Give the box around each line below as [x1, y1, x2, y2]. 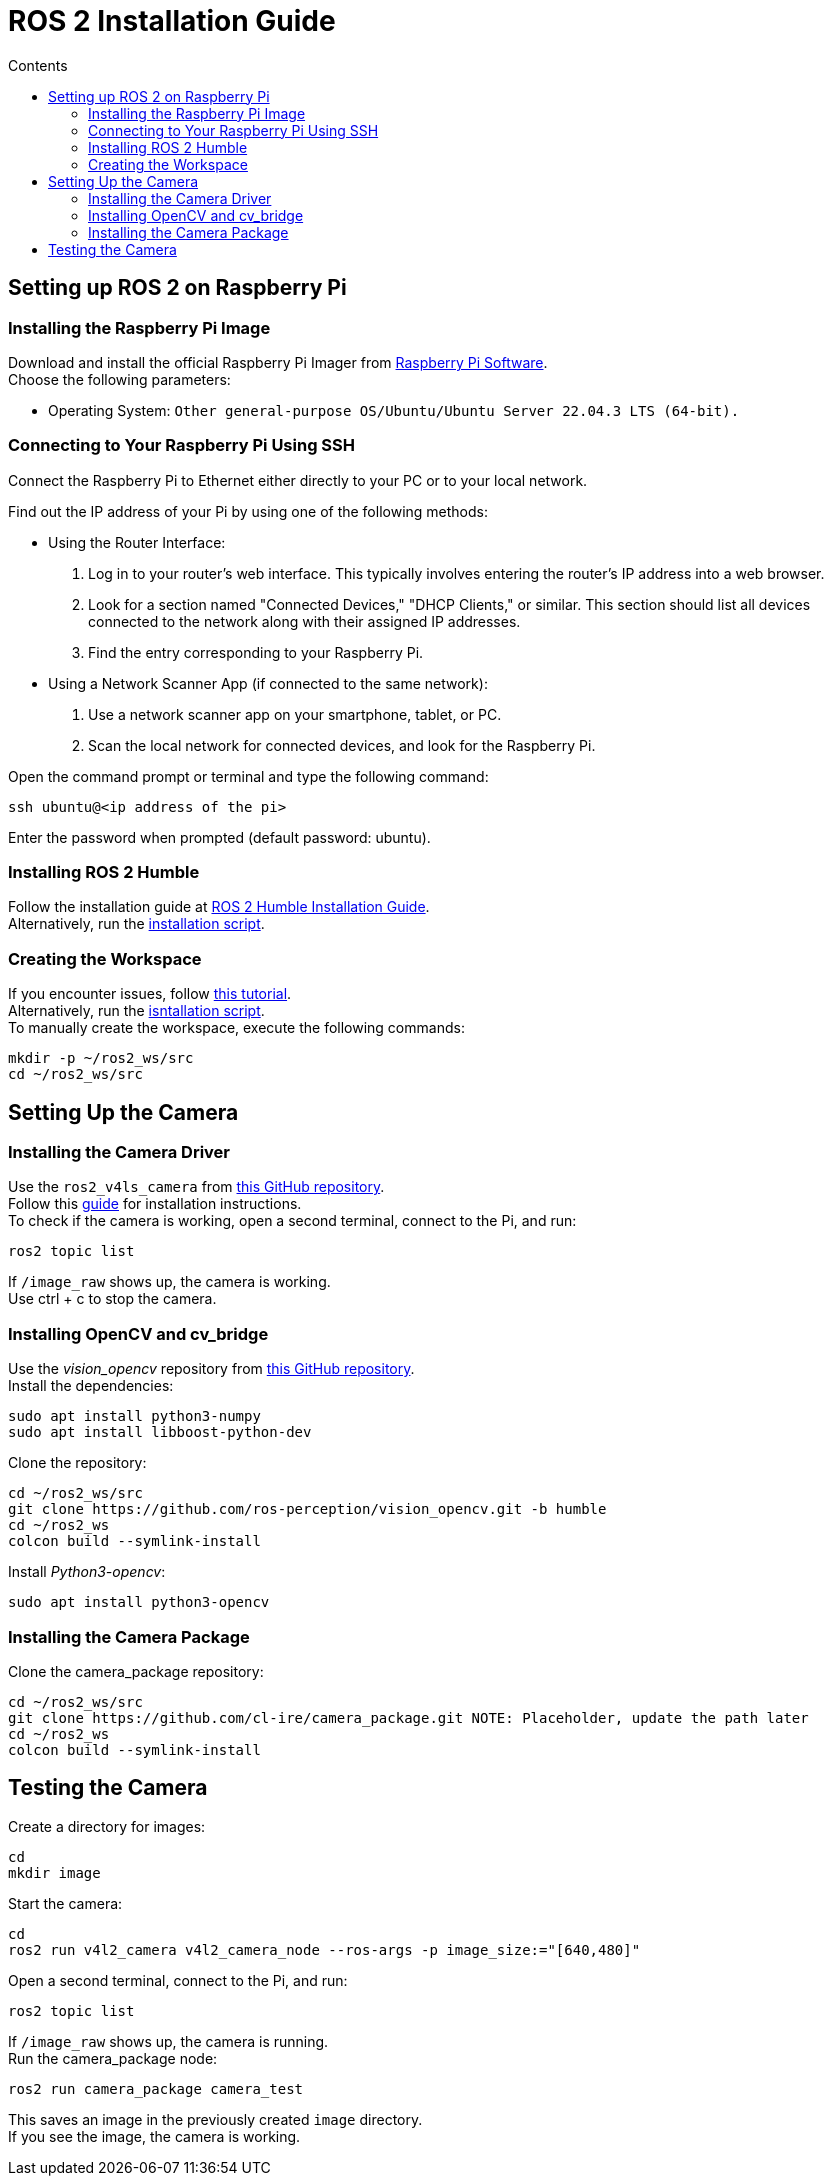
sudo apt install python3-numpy [8, 1408, 261, 1425]
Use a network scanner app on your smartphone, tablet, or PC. [88, 705, 502, 723]
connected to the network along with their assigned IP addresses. [88, 612, 521, 630]
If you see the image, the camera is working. [8, 2127, 301, 2145]
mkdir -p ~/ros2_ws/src [8, 1050, 194, 1067]
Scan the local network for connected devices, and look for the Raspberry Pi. [88, 736, 596, 754]
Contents [8, 56, 68, 74]
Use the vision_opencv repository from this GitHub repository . [8, 1360, 415, 1378]
